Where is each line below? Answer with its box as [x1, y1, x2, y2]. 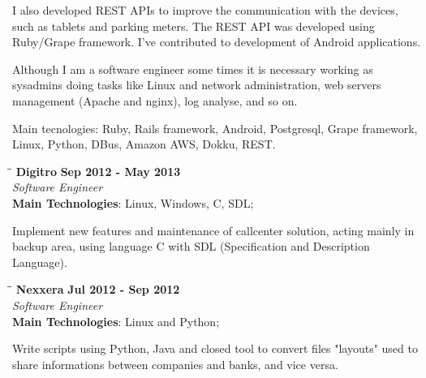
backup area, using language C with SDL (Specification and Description [12, 238, 370, 255]
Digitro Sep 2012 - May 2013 [15, 162, 181, 179]
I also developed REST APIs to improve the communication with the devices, [12, 2, 398, 18]
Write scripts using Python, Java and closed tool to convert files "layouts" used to [12, 340, 418, 357]
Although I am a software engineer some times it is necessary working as [12, 60, 373, 77]
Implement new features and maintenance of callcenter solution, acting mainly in [12, 221, 415, 238]
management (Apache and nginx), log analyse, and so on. [12, 92, 298, 109]
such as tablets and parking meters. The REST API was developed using [12, 17, 375, 34]
